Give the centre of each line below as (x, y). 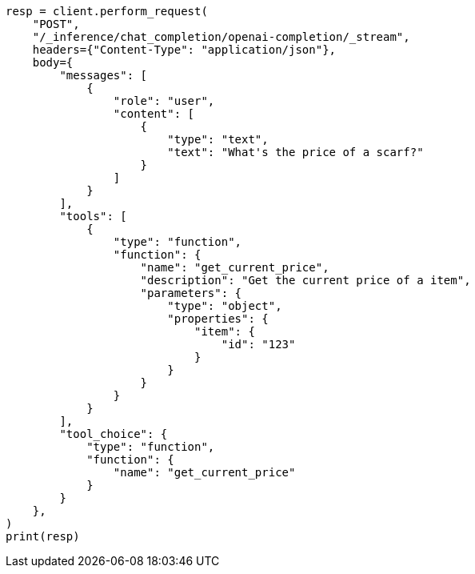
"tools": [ (93, 216)
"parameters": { (191, 293)
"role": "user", (164, 101)
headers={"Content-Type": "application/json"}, (184, 50)
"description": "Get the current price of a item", (305, 280)
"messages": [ (104, 75)
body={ (53, 62)
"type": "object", (225, 306)
